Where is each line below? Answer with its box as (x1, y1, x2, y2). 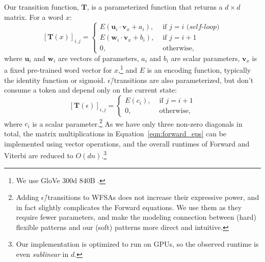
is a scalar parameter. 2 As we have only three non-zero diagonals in (32, 117, 243, 129)
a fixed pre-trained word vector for (4, 65, 112, 75)
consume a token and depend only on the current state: (4, 84, 177, 95)
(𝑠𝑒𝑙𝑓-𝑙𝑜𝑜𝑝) (187, 23, 220, 31)
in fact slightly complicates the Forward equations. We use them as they (16, 201, 242, 212)
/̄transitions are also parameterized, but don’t (110, 74, 254, 85)
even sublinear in (16, 249, 69, 259)
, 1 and (118, 63, 138, 75)
